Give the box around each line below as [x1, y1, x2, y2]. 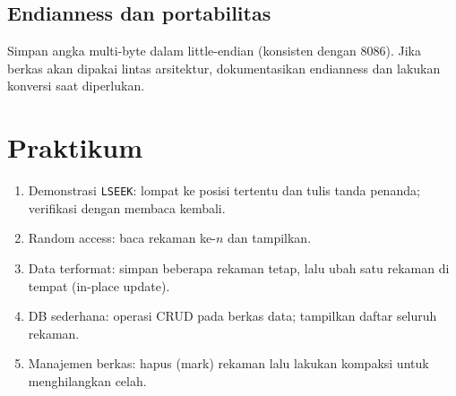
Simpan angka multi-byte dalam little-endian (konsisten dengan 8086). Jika [7, 41, 421, 60]
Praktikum [7, 129, 143, 166]
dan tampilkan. [228, 228, 312, 247]
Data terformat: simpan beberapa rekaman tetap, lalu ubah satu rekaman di [28, 258, 450, 277]
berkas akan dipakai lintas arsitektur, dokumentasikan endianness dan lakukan [7, 58, 441, 77]
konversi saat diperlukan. [7, 76, 145, 95]
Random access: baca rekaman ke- [28, 228, 216, 247]
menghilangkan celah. [28, 371, 147, 390]
